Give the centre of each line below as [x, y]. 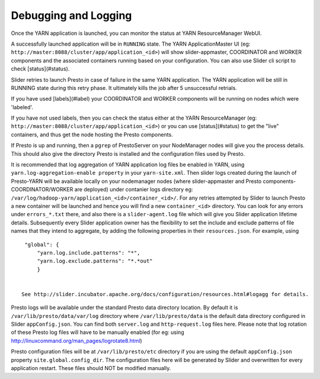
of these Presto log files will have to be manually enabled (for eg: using [97, 332]
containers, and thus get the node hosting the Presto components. [92, 134]
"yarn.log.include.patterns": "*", [89, 253]
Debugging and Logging [71, 15]
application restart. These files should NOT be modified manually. [91, 368]
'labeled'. [22, 107]
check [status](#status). [40, 69]
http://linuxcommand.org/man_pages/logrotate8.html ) [76, 341]
